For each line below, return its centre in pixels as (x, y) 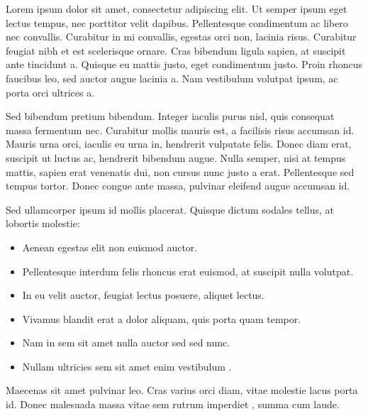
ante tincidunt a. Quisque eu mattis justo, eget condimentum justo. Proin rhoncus (184, 64)
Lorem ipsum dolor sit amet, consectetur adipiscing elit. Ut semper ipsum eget (177, 9)
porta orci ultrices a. (50, 92)
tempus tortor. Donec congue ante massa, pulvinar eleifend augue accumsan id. (178, 186)
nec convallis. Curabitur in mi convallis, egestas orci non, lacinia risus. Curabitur (181, 37)
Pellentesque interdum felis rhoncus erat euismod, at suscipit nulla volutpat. (188, 271)
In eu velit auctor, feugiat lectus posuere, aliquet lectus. (143, 295)
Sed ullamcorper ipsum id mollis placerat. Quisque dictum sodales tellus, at (170, 209)
